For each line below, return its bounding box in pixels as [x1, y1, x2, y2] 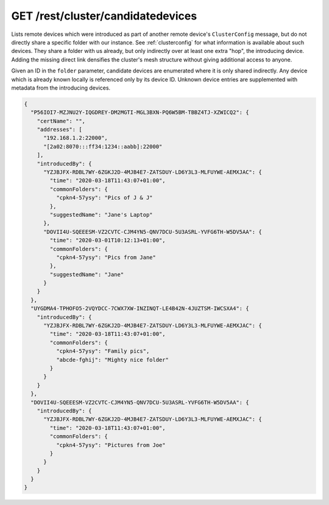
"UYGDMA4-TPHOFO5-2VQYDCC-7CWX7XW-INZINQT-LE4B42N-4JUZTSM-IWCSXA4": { [30, 305, 249, 312]
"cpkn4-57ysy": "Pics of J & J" [55, 194, 153, 201]
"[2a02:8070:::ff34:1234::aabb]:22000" [43, 143, 163, 150]
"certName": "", [37, 118, 85, 124]
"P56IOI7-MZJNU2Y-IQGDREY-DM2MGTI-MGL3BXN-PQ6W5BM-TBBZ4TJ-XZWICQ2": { [30, 109, 249, 116]
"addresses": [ [37, 126, 82, 133]
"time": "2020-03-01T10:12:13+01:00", [49, 237, 166, 244]
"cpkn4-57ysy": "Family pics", [55, 348, 150, 355]
